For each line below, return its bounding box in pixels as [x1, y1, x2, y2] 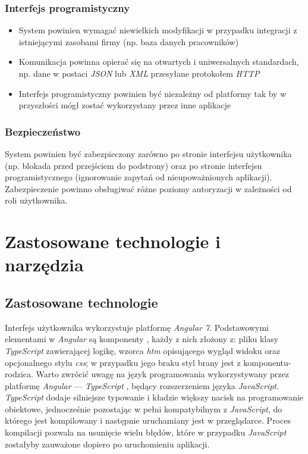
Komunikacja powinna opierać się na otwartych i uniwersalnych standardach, [18, 55, 299, 68]
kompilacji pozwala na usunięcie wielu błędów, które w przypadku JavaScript [5, 426, 287, 439]
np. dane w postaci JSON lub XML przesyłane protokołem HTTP [18, 67, 260, 79]
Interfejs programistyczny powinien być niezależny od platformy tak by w [18, 87, 287, 99]
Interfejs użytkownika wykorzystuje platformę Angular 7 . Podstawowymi [5, 321, 269, 333]
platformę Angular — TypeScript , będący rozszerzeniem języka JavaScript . [5, 379, 279, 392]
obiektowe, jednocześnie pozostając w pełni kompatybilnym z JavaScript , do [5, 402, 282, 415]
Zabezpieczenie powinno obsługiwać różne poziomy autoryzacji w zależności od [5, 182, 292, 195]
